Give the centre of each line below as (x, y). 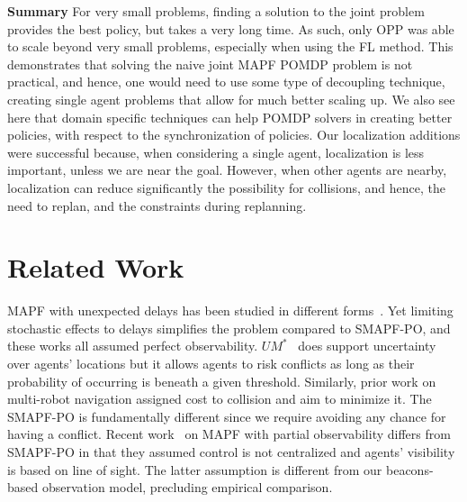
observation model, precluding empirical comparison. (187, 487)
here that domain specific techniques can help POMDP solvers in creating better (230, 117)
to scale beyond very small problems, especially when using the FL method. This (230, 46)
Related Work (96, 267)
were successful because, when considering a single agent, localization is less (216, 152)
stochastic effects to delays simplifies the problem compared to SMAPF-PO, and (229, 328)
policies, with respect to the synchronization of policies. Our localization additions (234, 135)
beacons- (409, 469)
